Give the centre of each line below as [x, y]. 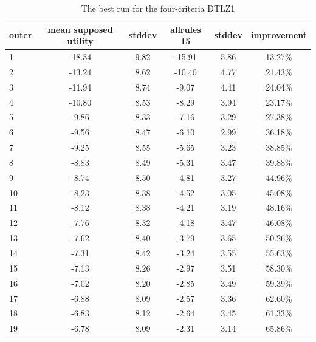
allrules [186, 29]
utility [80, 41]
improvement [279, 35]
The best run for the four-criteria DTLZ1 [158, 8]
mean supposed [80, 29]
